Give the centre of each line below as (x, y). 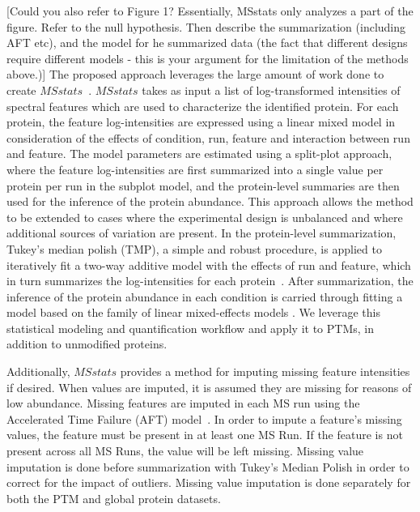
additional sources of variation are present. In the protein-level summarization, (202, 233)
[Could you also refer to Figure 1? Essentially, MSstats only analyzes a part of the (210, 11)
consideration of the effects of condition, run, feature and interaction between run (208, 137)
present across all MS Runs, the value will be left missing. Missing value (185, 451)
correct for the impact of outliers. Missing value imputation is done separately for (209, 482)
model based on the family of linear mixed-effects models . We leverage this (193, 312)
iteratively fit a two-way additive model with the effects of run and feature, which (209, 265)
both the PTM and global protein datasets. (114, 498)
